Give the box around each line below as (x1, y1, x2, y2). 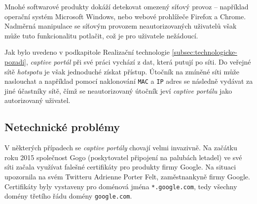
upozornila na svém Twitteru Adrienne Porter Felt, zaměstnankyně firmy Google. (4, 171, 250, 181)
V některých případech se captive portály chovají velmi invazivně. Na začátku (4, 142, 237, 153)
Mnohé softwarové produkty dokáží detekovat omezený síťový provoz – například (4, 1, 249, 11)
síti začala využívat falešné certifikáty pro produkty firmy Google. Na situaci (4, 162, 236, 172)
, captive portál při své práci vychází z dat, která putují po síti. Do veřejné (26, 56, 251, 67)
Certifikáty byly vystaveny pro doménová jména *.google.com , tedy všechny (4, 181, 237, 191)
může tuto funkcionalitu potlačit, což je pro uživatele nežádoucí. (4, 30, 198, 40)
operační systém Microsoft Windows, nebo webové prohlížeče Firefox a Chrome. (4, 11, 246, 21)
